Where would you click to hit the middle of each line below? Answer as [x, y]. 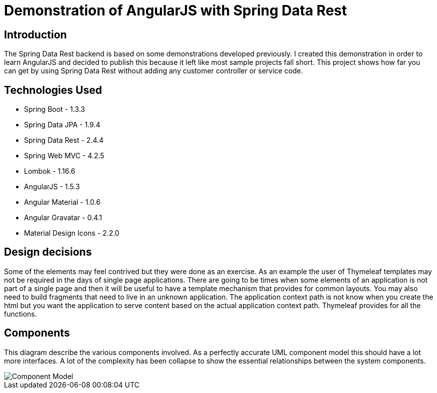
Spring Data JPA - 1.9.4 [62, 125]
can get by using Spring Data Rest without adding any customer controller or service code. [153, 71]
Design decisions [48, 252]
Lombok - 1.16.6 [50, 171]
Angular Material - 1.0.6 [62, 202]
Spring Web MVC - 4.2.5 [64, 156]
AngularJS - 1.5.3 [52, 187]
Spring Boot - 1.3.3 [54, 109]
